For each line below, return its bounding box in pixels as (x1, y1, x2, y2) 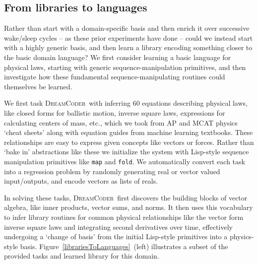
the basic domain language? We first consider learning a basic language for (4, 52, 231, 62)
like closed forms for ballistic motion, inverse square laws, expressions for (4, 107, 225, 118)
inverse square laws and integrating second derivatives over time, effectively (4, 221, 233, 232)
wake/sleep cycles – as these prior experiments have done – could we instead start (4, 32, 253, 43)
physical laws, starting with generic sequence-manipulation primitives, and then (4, 62, 246, 72)
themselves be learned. (4, 81, 72, 91)
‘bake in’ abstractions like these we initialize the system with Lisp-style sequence (4, 146, 249, 157)
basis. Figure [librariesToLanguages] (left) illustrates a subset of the (20, 241, 228, 251)
